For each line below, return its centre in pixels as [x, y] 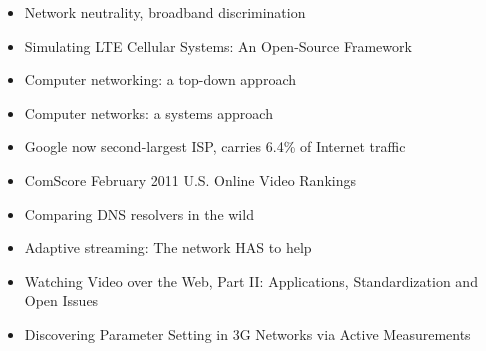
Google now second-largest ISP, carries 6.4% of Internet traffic [215, 146]
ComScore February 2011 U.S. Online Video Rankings [190, 179]
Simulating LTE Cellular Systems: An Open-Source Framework [218, 45]
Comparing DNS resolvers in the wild [139, 213]
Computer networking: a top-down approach [160, 79]
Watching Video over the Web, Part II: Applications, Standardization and [251, 280]
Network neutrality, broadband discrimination [165, 12]
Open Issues [61, 300]
